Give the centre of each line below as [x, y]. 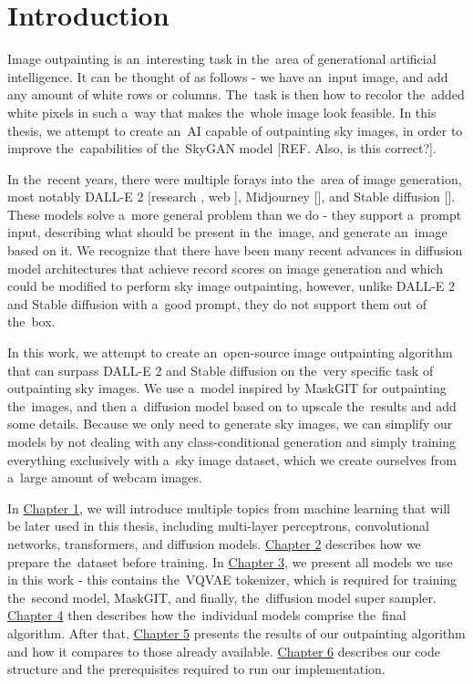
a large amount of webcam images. [105, 477]
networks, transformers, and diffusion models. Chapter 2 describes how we [214, 543]
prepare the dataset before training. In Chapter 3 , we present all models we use [230, 561]
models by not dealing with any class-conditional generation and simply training [231, 441]
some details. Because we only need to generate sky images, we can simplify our [230, 424]
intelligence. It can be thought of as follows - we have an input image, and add [228, 76]
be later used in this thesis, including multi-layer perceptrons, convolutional [218, 526]
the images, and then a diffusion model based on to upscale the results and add [232, 405]
